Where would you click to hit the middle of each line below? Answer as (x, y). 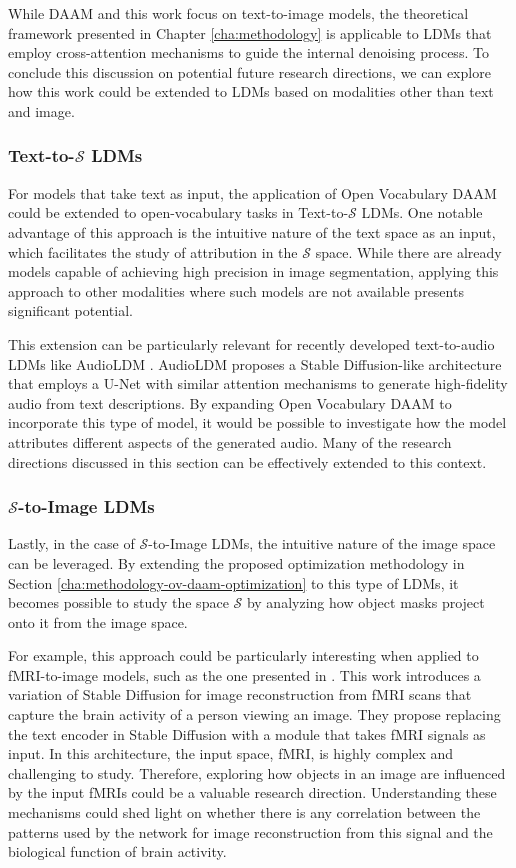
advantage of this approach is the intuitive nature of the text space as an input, (252, 231)
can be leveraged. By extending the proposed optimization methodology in (236, 562)
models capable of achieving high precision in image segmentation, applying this (253, 271)
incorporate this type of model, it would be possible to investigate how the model (257, 422)
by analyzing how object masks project (365, 602)
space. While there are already (408, 251)
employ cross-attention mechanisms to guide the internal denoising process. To (248, 52)
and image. (41, 110)
